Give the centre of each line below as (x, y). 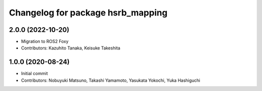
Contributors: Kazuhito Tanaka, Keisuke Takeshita (71, 48)
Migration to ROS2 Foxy (45, 42)
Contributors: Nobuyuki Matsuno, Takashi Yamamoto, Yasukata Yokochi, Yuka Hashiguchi (111, 80)
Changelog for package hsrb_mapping (88, 13)
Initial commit (34, 74)
